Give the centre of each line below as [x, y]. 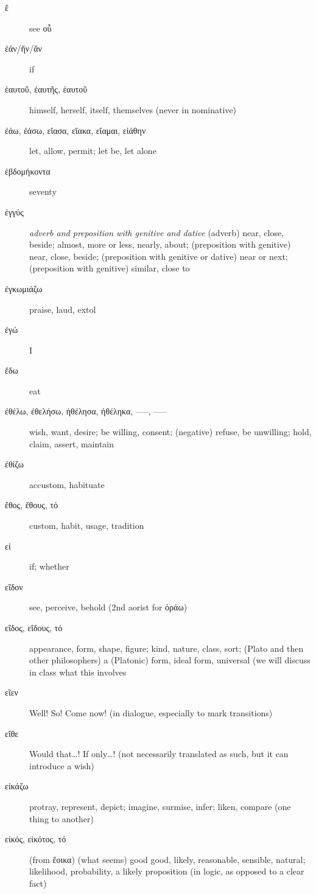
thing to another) [61, 818]
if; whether [49, 566]
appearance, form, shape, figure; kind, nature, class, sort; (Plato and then [167, 648]
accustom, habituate [67, 484]
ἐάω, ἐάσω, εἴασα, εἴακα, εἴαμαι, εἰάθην [75, 130]
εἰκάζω [17, 786]
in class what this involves [78, 672]
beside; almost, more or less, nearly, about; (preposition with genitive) [160, 244]
